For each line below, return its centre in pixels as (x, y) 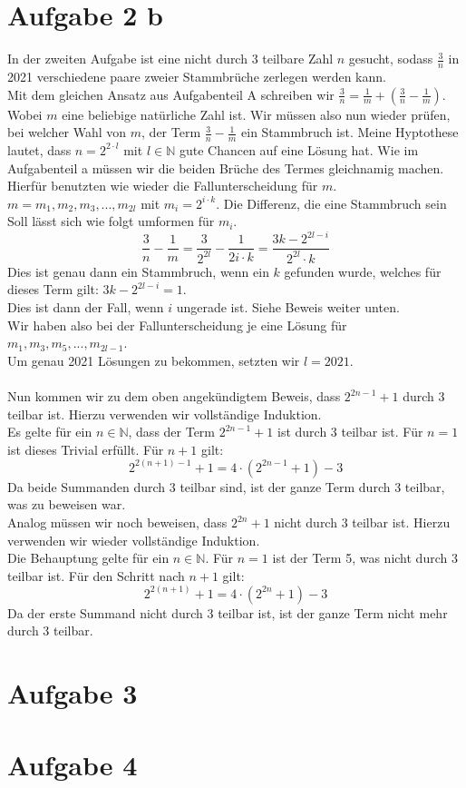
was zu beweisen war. (67, 504)
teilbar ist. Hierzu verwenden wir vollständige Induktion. (165, 414)
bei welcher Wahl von (67, 132)
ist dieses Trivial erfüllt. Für (86, 449)
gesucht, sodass (391, 59)
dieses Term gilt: (53, 289)
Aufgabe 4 (73, 764)
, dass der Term (172, 432)
